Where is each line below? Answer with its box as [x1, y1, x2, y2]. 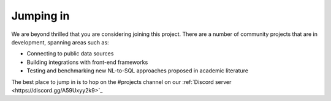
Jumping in [11, 9, 70, 23]
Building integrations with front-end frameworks [26, 58, 148, 66]
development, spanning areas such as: [11, 38, 110, 46]
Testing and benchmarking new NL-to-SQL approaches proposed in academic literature [26, 67, 248, 74]
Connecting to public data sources [26, 50, 114, 57]
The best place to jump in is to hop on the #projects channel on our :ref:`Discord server [11, 78, 232, 85]
